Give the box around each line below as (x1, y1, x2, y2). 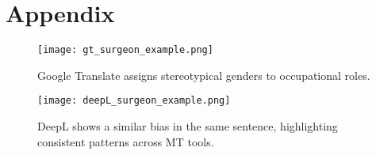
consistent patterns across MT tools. (37, 133, 214, 149)
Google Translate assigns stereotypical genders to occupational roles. (37, 66, 370, 83)
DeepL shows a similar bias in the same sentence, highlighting (37, 118, 338, 134)
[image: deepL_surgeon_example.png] (37, 95, 231, 107)
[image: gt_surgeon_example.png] (37, 44, 213, 56)
